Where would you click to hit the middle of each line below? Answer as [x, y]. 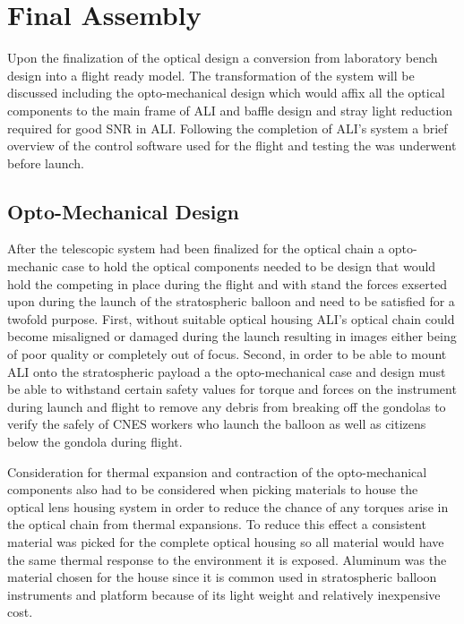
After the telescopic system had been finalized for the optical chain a [196, 248]
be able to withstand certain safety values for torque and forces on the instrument [232, 389]
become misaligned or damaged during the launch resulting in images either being [232, 336]
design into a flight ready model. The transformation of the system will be [211, 75]
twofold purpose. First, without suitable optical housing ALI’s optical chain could [231, 318]
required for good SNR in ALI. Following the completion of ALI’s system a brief [228, 128]
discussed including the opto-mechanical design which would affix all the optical [226, 93]
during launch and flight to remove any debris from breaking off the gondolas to [227, 406]
